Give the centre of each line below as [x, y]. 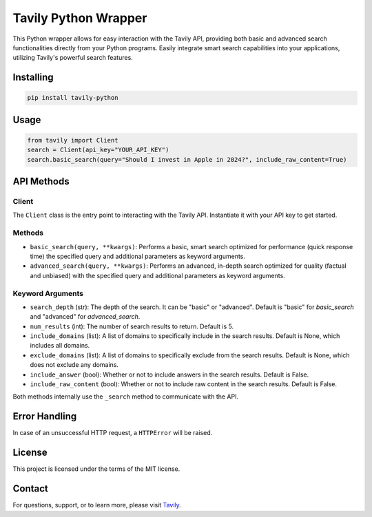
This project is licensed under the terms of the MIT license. [96, 469]
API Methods [41, 181]
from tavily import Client [73, 140]
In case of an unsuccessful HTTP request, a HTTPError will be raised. [113, 433]
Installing [33, 77]
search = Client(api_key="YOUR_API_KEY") [98, 150]
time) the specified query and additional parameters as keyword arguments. [138, 256]
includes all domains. [60, 346]
